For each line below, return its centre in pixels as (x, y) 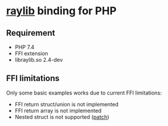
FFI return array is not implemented (58, 111)
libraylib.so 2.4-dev (39, 60)
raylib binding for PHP (61, 11)
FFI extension (32, 53)
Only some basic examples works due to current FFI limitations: (84, 93)
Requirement (31, 33)
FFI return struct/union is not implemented (67, 104)
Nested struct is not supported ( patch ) (62, 116)
